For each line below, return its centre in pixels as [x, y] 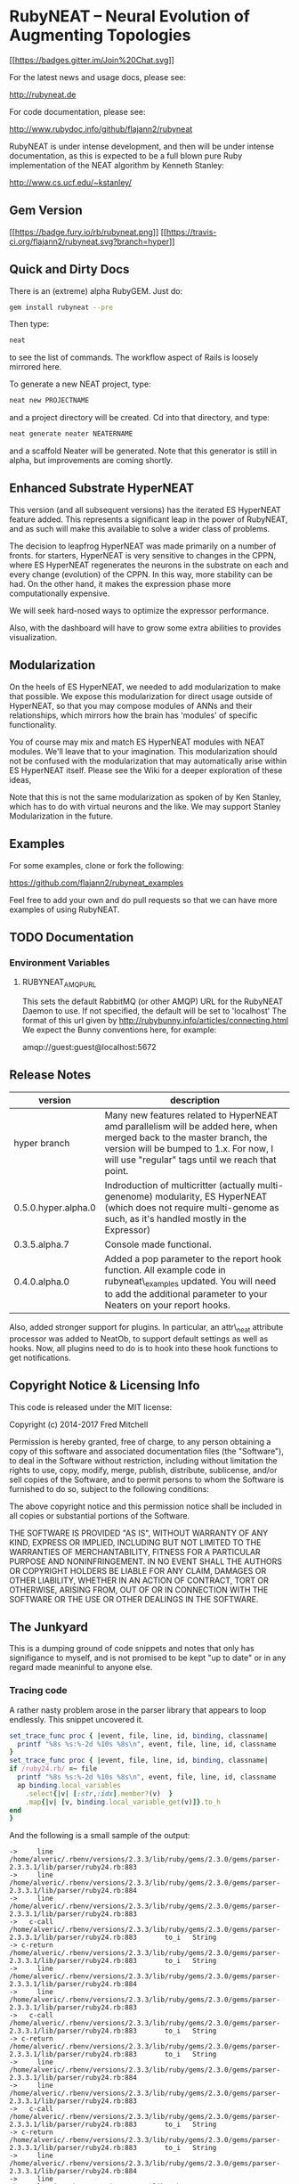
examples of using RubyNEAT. [65, 909]
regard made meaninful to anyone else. [81, 1667]
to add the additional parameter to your [186, 1293]
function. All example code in [165, 1269]
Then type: [29, 324]
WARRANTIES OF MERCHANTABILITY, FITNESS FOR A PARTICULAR [135, 1552]
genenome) [129, 1196]
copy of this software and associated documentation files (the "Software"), [147, 1451]
